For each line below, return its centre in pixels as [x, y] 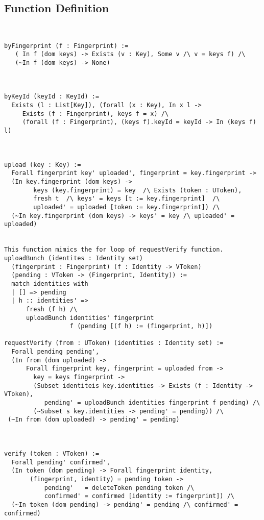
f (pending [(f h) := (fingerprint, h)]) [141, 326]
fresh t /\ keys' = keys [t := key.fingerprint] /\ [127, 199]
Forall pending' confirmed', [61, 462]
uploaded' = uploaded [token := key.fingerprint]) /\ [127, 207]
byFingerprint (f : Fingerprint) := [66, 46]
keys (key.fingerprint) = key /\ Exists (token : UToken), [138, 190]
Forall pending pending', [55, 352]
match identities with [50, 283]
